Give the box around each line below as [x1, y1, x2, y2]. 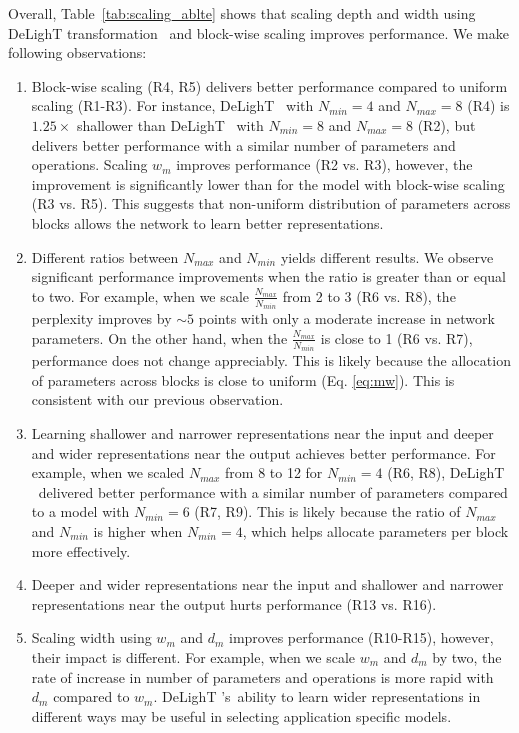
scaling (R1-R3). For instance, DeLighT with [31, 95, 314, 116]
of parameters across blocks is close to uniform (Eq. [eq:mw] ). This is [31, 369, 455, 390]
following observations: [8, 42, 147, 63]
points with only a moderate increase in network [198, 308, 495, 329]
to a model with [31, 501, 130, 522]
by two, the [432, 646, 502, 667]
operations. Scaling [31, 154, 148, 175]
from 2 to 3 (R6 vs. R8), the [282, 285, 456, 306]
